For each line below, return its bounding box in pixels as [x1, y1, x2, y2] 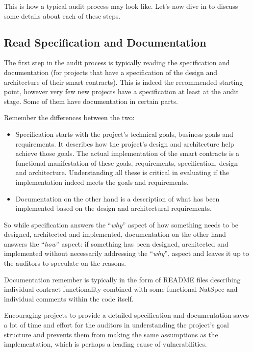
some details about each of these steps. [4, 10, 121, 21]
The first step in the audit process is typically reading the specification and [4, 57, 230, 68]
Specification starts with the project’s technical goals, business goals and [15, 128, 233, 139]
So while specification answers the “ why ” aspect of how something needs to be [4, 219, 238, 229]
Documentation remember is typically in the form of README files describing [4, 274, 241, 284]
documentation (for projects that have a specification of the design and [4, 67, 218, 77]
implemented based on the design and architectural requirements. [15, 203, 212, 213]
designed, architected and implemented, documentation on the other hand [4, 229, 226, 239]
